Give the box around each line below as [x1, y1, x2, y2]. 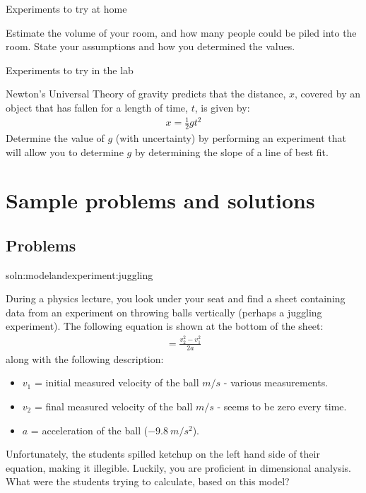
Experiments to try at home [6, 1, 127, 16]
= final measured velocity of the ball [34, 399, 193, 413]
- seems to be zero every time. [217, 399, 347, 413]
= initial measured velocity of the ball [34, 375, 199, 390]
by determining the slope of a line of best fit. [134, 144, 329, 159]
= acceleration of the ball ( [30, 422, 148, 437]
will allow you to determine [6, 144, 124, 159]
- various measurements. [223, 375, 329, 390]
